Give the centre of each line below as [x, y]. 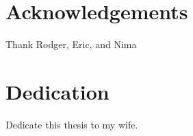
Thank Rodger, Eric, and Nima [71, 44]
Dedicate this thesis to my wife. [72, 124]
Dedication [57, 91]
